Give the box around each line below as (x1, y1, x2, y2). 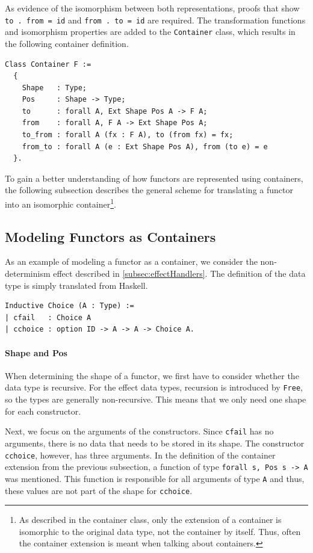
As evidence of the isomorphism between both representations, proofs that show (5, 2, 300, 14)
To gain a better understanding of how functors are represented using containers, (5, 171, 303, 184)
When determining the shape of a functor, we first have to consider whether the (5, 369, 299, 382)
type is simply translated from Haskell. (5, 279, 148, 291)
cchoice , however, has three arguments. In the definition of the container (5, 448, 276, 461)
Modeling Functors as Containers (5, 227, 216, 246)
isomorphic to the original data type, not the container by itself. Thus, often (19, 525, 301, 537)
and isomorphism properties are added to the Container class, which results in (5, 25, 296, 38)
